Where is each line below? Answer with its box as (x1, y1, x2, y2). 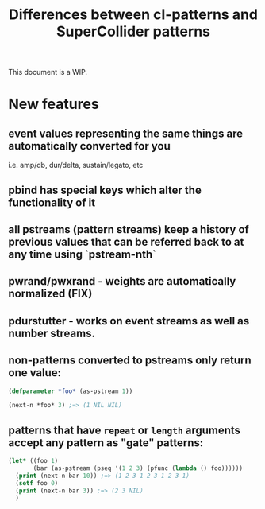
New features (8, 95, 99, 113)
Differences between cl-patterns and (9, 6, 258, 24)
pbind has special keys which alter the (8, 183, 202, 196)
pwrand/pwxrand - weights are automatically (8, 274, 236, 288)
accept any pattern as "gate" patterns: (8, 436, 204, 449)
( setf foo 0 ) (15, 479, 59, 487)
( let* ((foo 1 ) (8, 457, 59, 465)
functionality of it (8, 196, 96, 209)
